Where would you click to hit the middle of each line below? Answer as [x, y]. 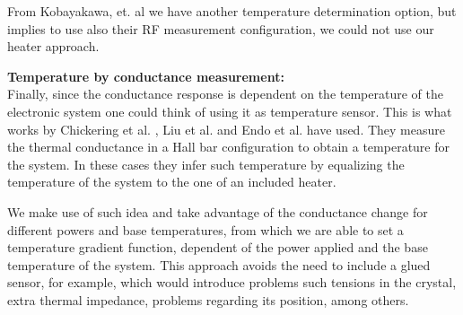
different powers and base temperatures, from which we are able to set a [205, 229]
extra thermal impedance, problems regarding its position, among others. [208, 299]
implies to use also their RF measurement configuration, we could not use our [221, 28]
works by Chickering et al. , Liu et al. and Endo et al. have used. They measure [227, 129]
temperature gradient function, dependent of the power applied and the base [218, 247]
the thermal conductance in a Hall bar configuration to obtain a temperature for [228, 147]
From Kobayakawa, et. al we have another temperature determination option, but [232, 11]
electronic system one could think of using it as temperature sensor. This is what [230, 111]
